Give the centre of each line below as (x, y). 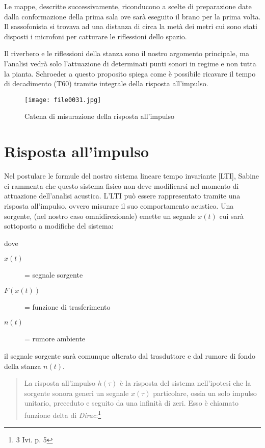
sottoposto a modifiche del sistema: (59, 226)
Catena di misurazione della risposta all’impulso (100, 116)
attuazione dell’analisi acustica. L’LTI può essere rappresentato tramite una (122, 196)
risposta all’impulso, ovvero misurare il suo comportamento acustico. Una (119, 205)
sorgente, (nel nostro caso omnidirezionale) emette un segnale (100, 216)
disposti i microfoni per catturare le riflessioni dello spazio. (96, 36)
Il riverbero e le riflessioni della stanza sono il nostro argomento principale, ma (127, 53)
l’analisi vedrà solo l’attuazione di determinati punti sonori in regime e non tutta (130, 63)
